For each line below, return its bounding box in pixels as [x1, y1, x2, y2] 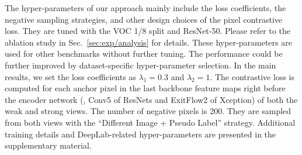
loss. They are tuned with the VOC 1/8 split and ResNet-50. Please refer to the [5, 25, 290, 37]
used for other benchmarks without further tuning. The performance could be [5, 47, 283, 60]
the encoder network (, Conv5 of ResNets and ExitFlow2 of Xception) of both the [5, 93, 298, 105]
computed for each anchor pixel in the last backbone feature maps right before [5, 82, 286, 94]
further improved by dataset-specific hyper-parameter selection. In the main [5, 58, 276, 71]
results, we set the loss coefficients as [5, 70, 136, 82]
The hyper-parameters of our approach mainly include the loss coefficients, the [5, 2, 286, 13]
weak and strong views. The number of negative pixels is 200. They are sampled [5, 105, 291, 117]
